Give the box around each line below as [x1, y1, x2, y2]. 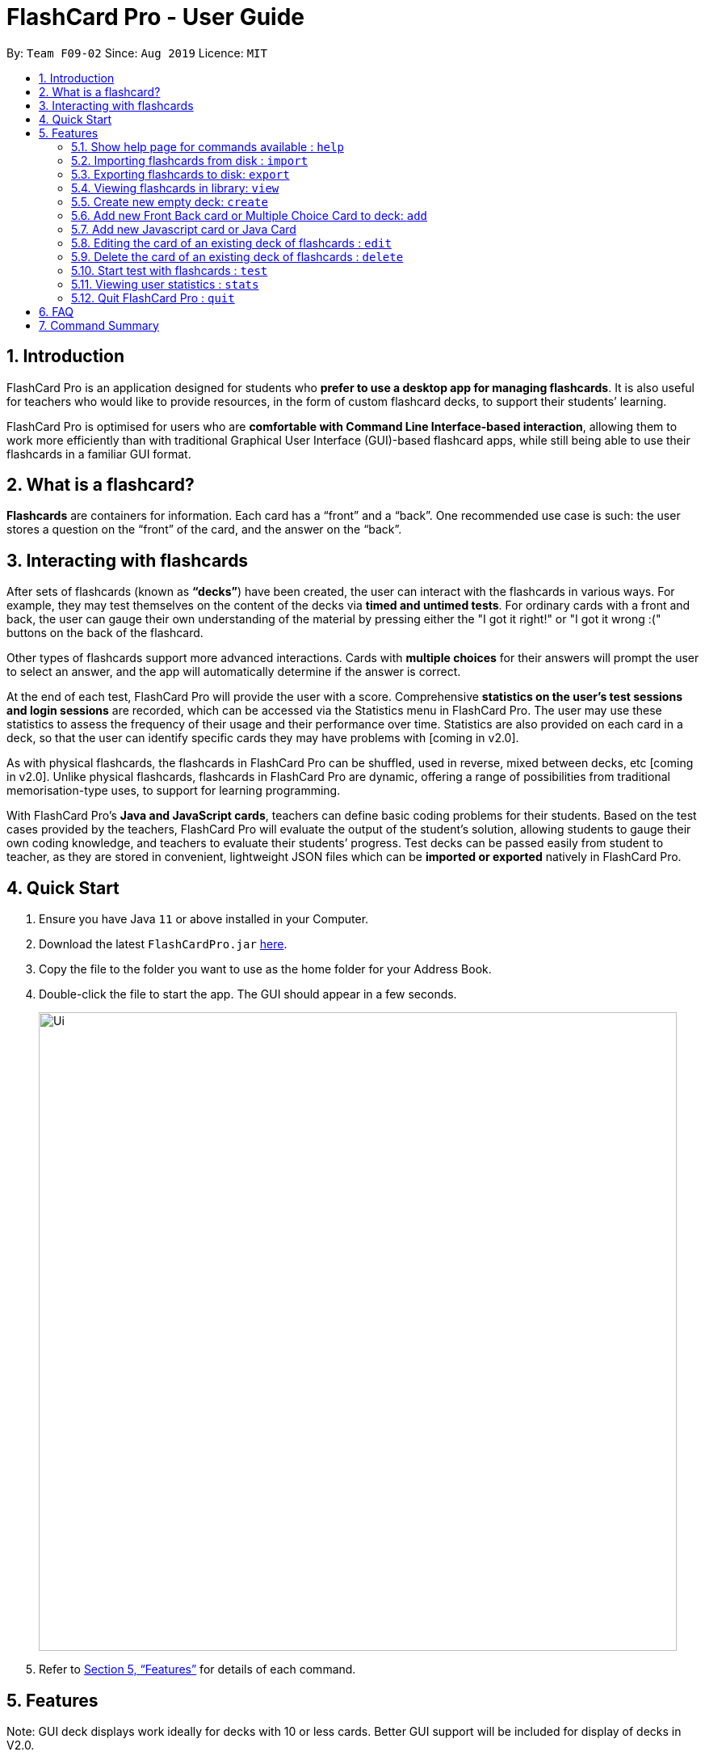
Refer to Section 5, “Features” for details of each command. [39, 1662, 356, 1677]
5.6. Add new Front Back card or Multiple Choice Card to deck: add [71, 208, 428, 222]
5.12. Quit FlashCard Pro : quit [71, 290, 235, 305]
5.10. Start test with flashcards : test [71, 263, 268, 277]
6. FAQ [39, 304, 74, 319]
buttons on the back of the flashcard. [6, 626, 204, 640]
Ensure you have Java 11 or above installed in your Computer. [39, 912, 369, 927]
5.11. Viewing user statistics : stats [71, 276, 259, 291]
